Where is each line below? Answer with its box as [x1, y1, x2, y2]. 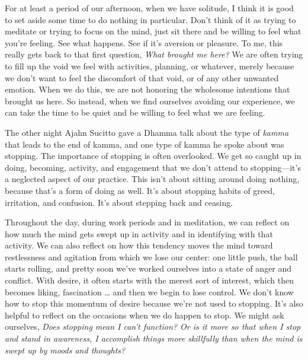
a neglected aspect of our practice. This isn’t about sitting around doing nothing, [5, 173, 300, 185]
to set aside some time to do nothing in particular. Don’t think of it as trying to [5, 13, 296, 26]
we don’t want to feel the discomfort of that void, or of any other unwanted [5, 71, 279, 84]
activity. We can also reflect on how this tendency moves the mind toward [5, 239, 273, 251]
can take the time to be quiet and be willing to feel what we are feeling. [5, 106, 265, 119]
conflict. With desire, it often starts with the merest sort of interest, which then [5, 274, 294, 286]
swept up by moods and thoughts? [5, 343, 126, 356]
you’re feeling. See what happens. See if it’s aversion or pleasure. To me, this [5, 36, 283, 49]
